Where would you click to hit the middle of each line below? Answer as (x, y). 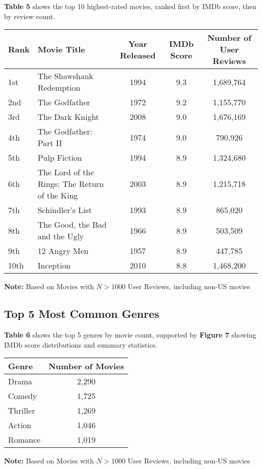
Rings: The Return (71, 184)
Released (138, 55)
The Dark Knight (68, 117)
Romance (24, 440)
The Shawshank (65, 76)
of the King (58, 195)
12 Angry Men (63, 251)
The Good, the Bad (72, 225)
